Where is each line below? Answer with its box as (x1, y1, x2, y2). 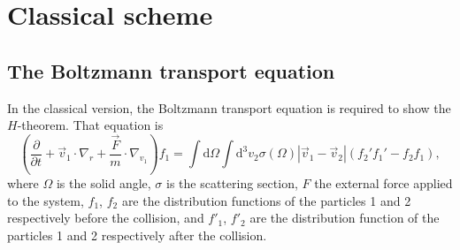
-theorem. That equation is (17, 116, 164, 134)
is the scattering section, (166, 174, 298, 193)
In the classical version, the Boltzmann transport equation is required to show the (7, 98, 451, 117)
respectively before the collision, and (7, 208, 204, 227)
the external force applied (314, 174, 453, 193)
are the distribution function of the (249, 208, 440, 227)
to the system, (7, 191, 84, 209)
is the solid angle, (56, 174, 151, 193)
